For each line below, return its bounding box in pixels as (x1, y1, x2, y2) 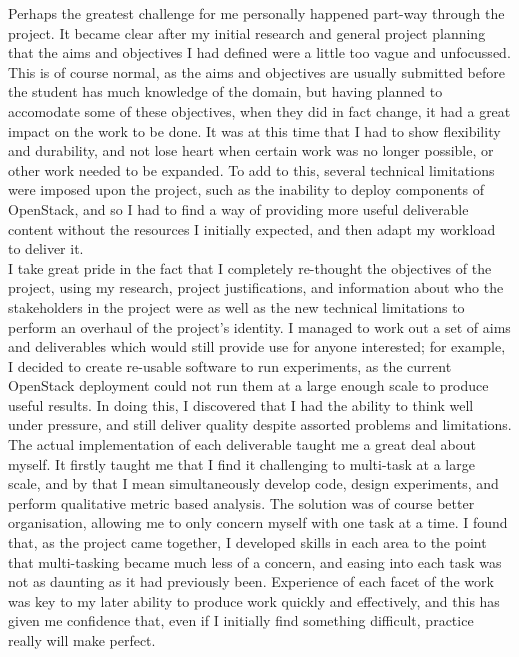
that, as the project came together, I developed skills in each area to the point (8, 532, 487, 553)
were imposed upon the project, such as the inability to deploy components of (8, 179, 484, 200)
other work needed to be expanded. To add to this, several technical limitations (8, 159, 495, 180)
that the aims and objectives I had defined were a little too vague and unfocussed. (8, 42, 511, 63)
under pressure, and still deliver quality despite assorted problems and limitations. (8, 414, 512, 435)
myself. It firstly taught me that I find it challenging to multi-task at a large (8, 453, 475, 474)
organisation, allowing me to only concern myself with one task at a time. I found (8, 512, 508, 533)
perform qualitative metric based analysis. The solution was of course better (8, 492, 475, 513)
